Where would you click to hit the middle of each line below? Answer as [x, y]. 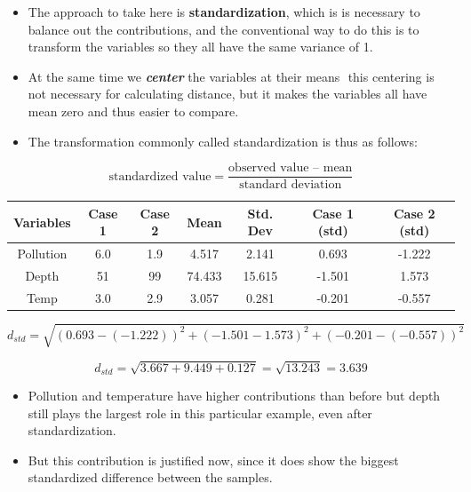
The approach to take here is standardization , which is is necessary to [224, 12]
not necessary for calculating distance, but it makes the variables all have [228, 94]
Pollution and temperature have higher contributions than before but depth [234, 396]
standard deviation [291, 185]
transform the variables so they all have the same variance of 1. [200, 47]
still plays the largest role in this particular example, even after [200, 413]
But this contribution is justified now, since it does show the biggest [213, 460]
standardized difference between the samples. [150, 477]
